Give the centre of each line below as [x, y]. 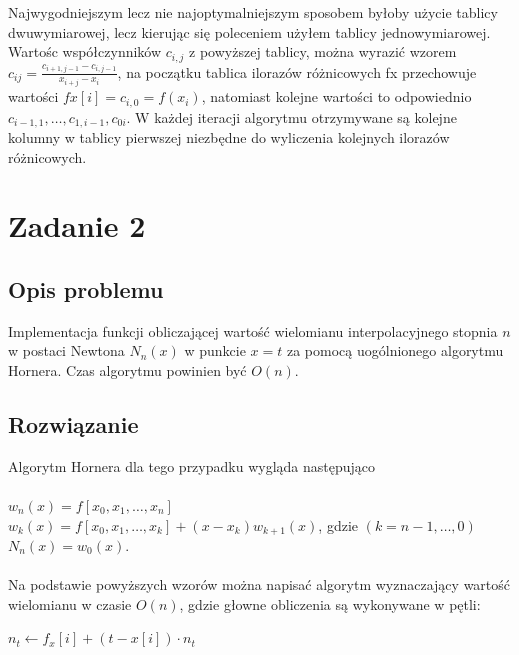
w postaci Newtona [66, 350]
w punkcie [215, 350]
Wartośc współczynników [85, 51]
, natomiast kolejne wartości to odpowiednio [336, 96]
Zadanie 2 [77, 225]
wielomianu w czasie [70, 603]
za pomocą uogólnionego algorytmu [395, 350]
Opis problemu [86, 288]
